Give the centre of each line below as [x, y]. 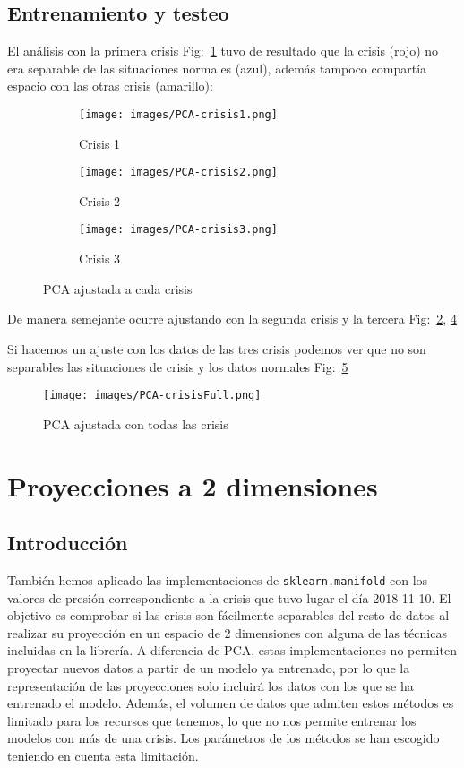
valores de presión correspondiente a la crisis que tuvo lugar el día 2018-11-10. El [229, 597]
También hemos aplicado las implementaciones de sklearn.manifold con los [218, 579]
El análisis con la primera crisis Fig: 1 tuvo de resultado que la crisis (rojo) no [223, 51]
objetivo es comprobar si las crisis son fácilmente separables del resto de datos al [228, 615]
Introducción [68, 543]
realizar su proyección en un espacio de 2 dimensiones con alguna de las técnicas [227, 632]
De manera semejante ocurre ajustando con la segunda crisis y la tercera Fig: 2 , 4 [232, 319]
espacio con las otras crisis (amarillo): [110, 86]
